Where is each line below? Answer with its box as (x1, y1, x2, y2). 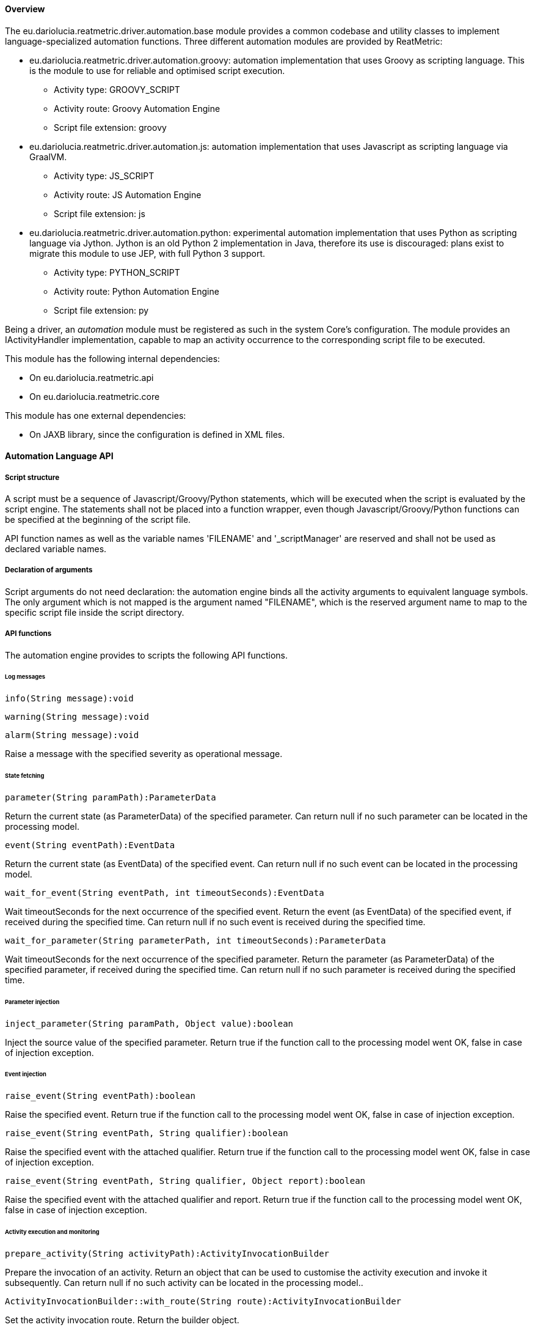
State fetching (5, 772, 45, 780)
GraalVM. (29, 151, 67, 162)
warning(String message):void (5, 712, 150, 722)
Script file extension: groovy (54, 122, 167, 133)
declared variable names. (5, 544, 107, 554)
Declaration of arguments (5, 566, 93, 575)
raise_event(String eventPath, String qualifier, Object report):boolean (5, 1176, 366, 1186)
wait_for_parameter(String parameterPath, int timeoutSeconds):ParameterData (5, 935, 386, 945)
